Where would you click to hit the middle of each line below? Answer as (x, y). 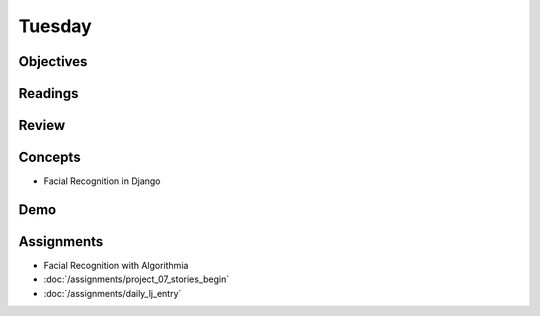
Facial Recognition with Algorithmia (116, 266)
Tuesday (55, 26)
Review (42, 125)
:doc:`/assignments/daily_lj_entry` (112, 293)
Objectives (53, 61)
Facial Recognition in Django (102, 181)
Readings (48, 93)
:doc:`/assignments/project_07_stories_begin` (136, 279)
